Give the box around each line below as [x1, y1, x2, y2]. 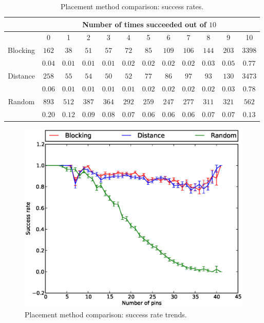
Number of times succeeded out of [82, 18, 206, 29]
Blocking [8, 45, 35, 55]
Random [8, 96, 35, 106]
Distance [8, 70, 35, 81]
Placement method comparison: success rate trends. [25, 309, 187, 319]
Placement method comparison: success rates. [60, 1, 204, 11]
